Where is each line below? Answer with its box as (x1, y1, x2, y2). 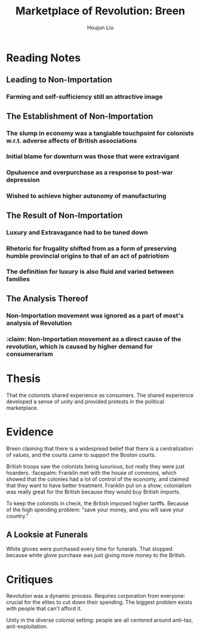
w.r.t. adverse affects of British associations (6, 136, 137, 144)
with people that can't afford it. (6, 605, 82, 612)
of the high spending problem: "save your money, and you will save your (6, 506, 184, 513)
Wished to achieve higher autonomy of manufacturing (6, 192, 167, 200)
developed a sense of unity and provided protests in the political (6, 398, 164, 405)
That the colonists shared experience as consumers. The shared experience (6, 391, 194, 399)
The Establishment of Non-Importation (6, 111, 153, 121)
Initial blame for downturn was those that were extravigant (6, 152, 180, 160)
